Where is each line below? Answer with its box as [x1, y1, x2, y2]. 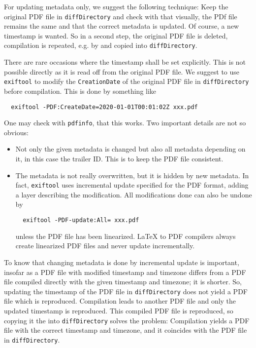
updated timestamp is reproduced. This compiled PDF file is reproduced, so [4, 305, 233, 315]
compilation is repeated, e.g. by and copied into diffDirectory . [4, 40, 197, 50]
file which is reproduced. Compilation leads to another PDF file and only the [4, 296, 236, 306]
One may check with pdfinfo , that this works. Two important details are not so [4, 117, 246, 128]
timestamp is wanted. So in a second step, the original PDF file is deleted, [4, 30, 228, 40]
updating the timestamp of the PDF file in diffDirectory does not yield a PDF [4, 286, 248, 296]
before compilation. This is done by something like [4, 85, 157, 96]
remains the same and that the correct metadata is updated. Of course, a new [4, 21, 239, 31]
